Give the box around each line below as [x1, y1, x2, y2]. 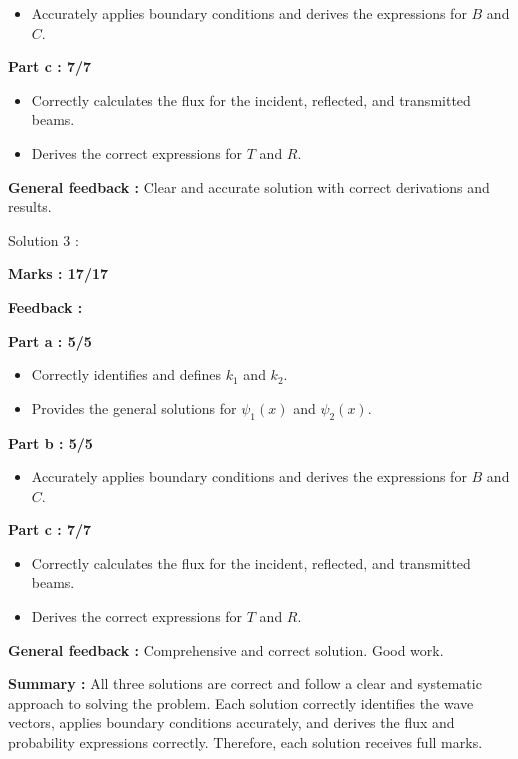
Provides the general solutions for [31, 397, 237, 418]
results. [8, 196, 52, 217]
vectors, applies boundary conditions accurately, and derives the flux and [8, 712, 455, 733]
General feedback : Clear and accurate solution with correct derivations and [8, 176, 490, 197]
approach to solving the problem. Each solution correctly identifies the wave [8, 692, 474, 713]
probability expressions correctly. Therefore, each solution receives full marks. [8, 732, 483, 753]
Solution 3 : [8, 229, 79, 250]
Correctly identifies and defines [31, 364, 222, 385]
